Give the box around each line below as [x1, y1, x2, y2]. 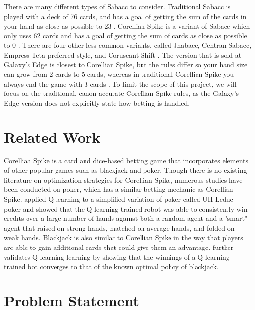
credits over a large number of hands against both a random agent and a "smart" [4, 213, 248, 223]
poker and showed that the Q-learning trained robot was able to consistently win [4, 203, 248, 214]
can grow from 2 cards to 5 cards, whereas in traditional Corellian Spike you [4, 69, 234, 79]
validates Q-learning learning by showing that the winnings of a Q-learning [4, 251, 229, 262]
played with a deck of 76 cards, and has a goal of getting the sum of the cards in [4, 11, 247, 21]
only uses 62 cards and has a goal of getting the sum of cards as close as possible [4, 30, 247, 40]
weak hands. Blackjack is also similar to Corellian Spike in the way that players [4, 232, 243, 243]
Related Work [4, 126, 101, 147]
